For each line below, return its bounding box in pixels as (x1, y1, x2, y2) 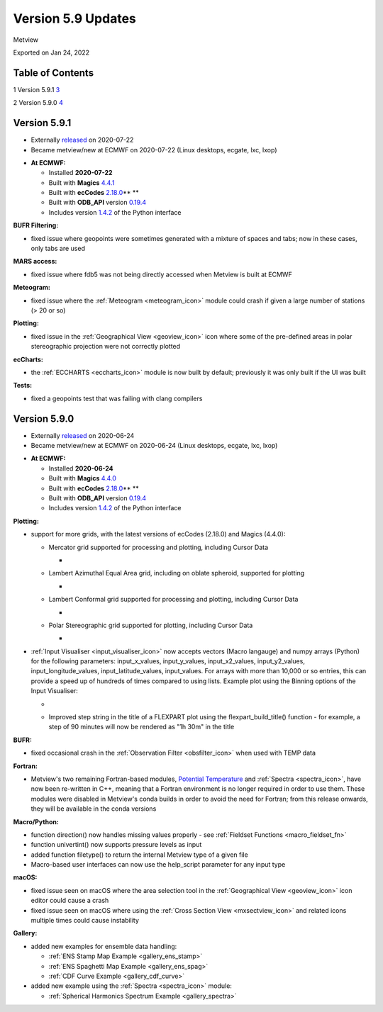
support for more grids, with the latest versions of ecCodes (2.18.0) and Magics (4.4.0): (30, 530, 286, 539)
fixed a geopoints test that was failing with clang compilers (30, 394, 203, 403)
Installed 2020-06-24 (48, 464, 113, 473)
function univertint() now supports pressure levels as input (30, 840, 202, 849)
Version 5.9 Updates (13, 11, 136, 26)
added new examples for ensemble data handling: (30, 942, 177, 950)
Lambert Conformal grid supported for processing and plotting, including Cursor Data (48, 595, 299, 604)
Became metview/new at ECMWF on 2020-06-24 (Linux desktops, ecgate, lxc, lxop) (30, 442, 278, 450)
